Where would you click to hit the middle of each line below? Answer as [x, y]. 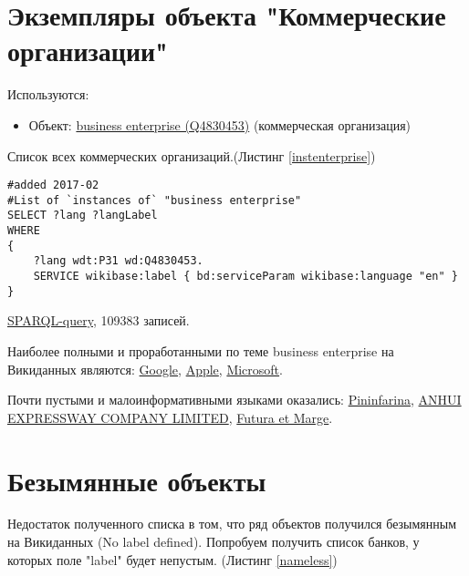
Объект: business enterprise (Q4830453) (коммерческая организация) [220, 124]
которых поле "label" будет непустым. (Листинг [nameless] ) [172, 559]
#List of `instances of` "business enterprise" [155, 200]
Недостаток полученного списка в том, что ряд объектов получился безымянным [232, 524]
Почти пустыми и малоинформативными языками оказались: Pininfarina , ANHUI [234, 400]
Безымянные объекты [137, 480]
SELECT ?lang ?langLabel [83, 216]
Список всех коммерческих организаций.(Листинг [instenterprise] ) [192, 155]
